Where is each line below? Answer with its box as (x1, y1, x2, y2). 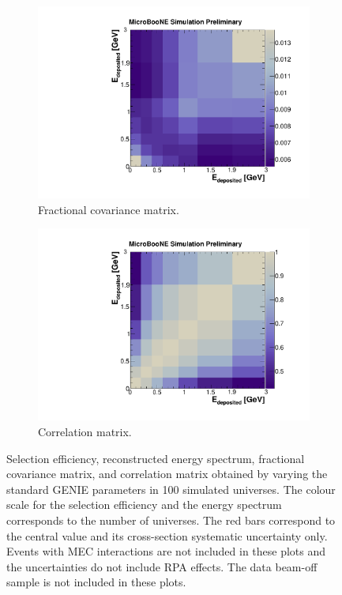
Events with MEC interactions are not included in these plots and (6, 543, 326, 559)
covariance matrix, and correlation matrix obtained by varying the (6, 465, 328, 482)
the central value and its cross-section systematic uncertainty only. (6, 527, 328, 544)
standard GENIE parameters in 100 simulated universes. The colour (6, 480, 336, 497)
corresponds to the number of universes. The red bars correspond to (6, 511, 336, 528)
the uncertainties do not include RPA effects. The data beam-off (6, 558, 318, 574)
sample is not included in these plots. (6, 574, 186, 590)
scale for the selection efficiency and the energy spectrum (6, 496, 282, 513)
